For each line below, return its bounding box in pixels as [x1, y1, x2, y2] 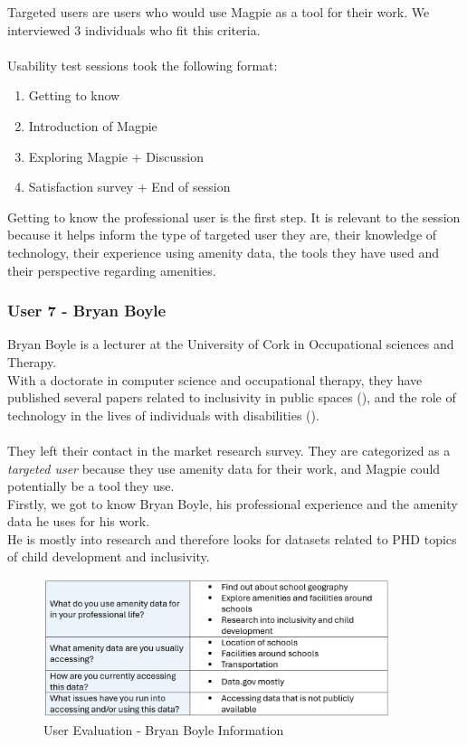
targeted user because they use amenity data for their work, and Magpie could [7, 458, 441, 477]
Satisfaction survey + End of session [28, 177, 231, 196]
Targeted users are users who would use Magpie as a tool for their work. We [7, 3, 430, 21]
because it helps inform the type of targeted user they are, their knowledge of [7, 225, 437, 244]
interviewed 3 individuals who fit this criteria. [7, 20, 261, 39]
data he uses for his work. [7, 512, 150, 531]
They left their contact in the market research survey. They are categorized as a [7, 440, 451, 459]
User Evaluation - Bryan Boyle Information [43, 720, 284, 739]
